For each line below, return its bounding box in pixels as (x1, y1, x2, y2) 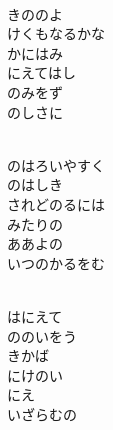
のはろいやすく (7, 154, 105, 175)
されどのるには (7, 193, 105, 214)
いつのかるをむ (7, 252, 105, 273)
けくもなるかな (7, 23, 105, 44)
